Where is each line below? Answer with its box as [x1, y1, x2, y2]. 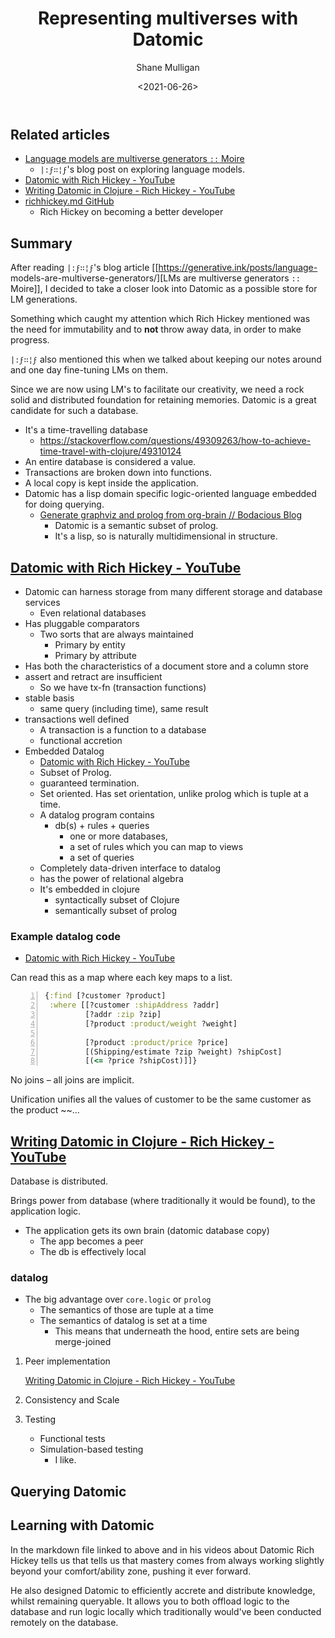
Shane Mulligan [136, 61, 200, 73]
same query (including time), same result [39, 702, 209, 714]
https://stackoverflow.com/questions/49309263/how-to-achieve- [39, 435, 312, 447]
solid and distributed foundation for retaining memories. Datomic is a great [10, 394, 317, 406]
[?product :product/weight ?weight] [84, 1018, 238, 1029]
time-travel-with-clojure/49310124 [39, 445, 182, 457]
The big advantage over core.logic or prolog [24, 1293, 212, 1306]
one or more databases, [69, 830, 168, 842]
